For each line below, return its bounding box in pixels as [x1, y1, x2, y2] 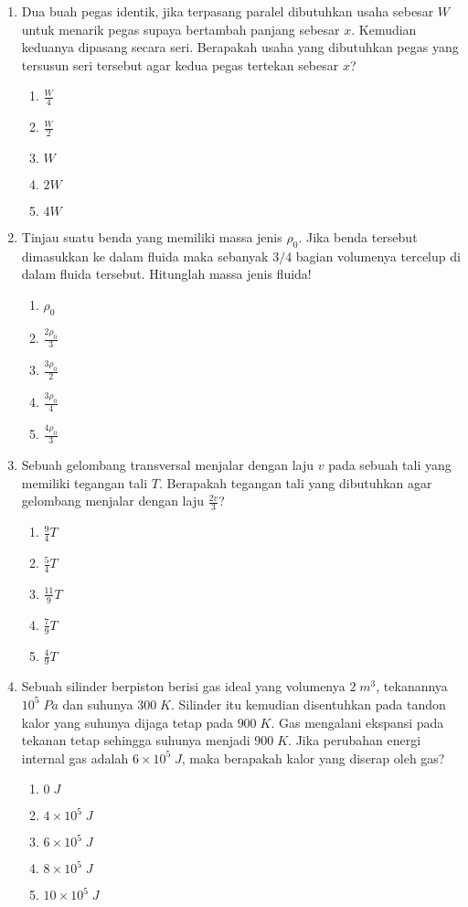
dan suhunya [62, 694, 133, 713]
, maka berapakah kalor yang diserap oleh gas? [181, 748, 445, 767]
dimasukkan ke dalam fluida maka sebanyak [21, 246, 269, 265]
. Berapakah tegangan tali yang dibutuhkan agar [158, 473, 432, 492]
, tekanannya [376, 677, 448, 696]
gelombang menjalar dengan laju [21, 491, 204, 510]
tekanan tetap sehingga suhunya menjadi [21, 731, 250, 750]
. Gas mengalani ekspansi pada [271, 712, 444, 731]
